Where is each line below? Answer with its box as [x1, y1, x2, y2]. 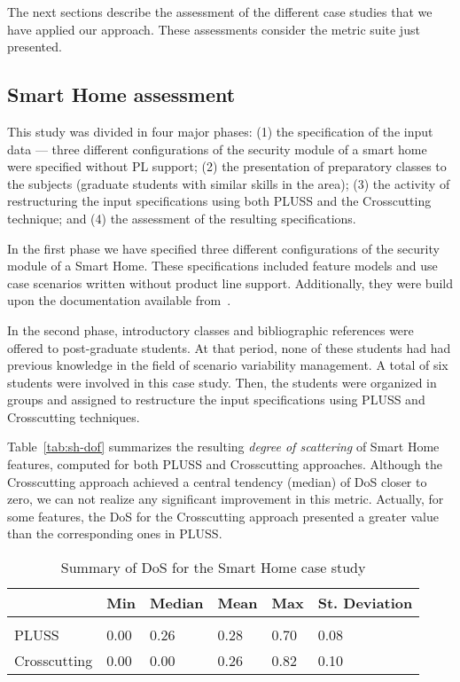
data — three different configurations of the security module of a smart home [7, 139, 427, 158]
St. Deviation [317, 592, 413, 614]
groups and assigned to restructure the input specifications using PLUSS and [7, 390, 425, 409]
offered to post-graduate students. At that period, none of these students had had [7, 338, 451, 357]
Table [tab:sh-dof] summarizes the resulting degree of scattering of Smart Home [7, 437, 440, 456]
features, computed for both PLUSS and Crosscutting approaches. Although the [7, 455, 442, 474]
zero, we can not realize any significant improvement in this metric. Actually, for [7, 490, 444, 508]
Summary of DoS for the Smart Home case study [60, 557, 366, 578]
